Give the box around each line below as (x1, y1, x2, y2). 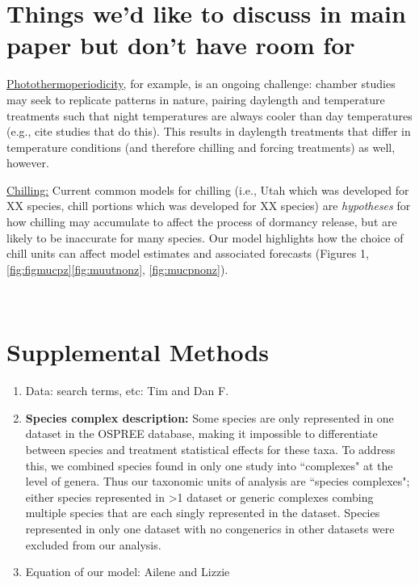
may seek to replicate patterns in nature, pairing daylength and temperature (6, 90, 385, 107)
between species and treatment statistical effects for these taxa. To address (25, 440, 396, 457)
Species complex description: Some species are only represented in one (25, 409, 394, 426)
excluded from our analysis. (25, 536, 161, 553)
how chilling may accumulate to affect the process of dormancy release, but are (6, 213, 397, 230)
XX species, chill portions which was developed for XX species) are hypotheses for (6, 197, 411, 214)
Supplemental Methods (6, 335, 269, 368)
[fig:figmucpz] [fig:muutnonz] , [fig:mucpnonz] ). (6, 260, 228, 277)
